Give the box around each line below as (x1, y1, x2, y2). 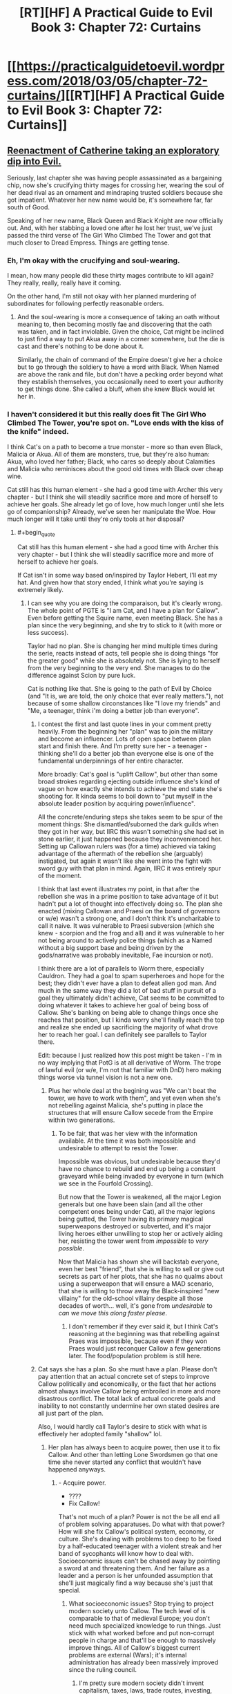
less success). (27, 629, 69, 637)
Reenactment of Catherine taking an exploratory (7, 144, 220, 156)
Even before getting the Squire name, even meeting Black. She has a (27, 613, 223, 622)
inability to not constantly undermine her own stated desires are (37, 1402, 220, 1410)
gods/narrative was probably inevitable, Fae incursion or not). (37, 951, 213, 960)
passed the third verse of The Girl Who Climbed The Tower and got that (7, 231, 211, 239)
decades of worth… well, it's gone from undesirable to (58, 1302, 213, 1310)
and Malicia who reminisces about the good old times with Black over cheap (7, 464, 224, 473)
